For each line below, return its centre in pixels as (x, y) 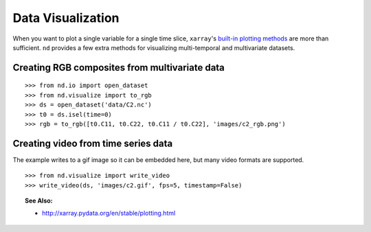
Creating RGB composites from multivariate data (119, 68)
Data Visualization (66, 18)
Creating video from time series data (93, 143)
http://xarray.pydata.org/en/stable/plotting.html (109, 213)
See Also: (39, 200)
